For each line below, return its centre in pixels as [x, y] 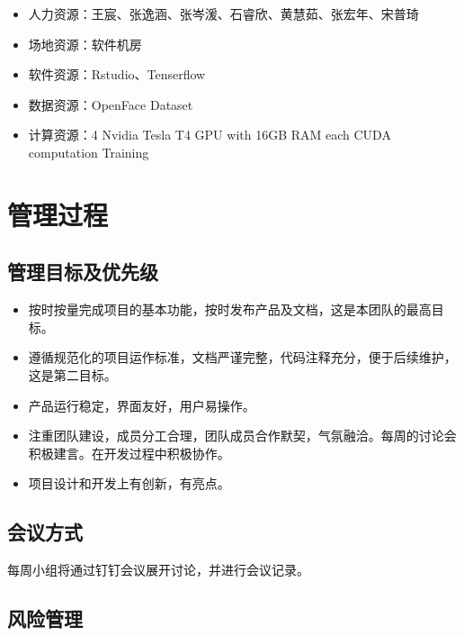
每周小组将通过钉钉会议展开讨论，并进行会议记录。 [158, 570]
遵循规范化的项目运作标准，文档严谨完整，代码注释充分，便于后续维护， [242, 357]
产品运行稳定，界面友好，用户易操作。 [142, 405]
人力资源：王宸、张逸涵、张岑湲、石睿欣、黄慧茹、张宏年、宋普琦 [223, 14]
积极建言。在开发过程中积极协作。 [129, 453]
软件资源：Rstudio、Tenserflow [117, 74]
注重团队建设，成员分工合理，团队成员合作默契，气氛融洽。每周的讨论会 [242, 436]
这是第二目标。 [72, 374]
